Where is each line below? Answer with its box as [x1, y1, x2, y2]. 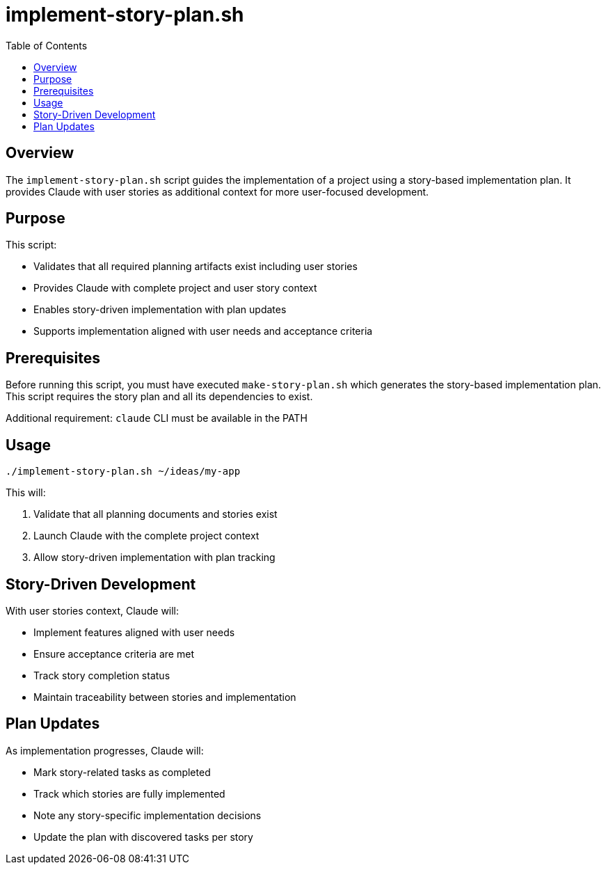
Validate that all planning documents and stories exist [33, 508, 278, 521]
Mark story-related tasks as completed [33, 766, 211, 778]
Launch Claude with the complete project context [33, 530, 260, 542]
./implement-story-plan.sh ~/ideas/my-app [6, 466, 241, 477]
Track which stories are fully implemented [33, 787, 225, 800]
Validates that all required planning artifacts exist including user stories [33, 260, 358, 273]
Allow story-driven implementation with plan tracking [33, 551, 276, 564]
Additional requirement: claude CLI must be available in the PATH [6, 412, 308, 425]
